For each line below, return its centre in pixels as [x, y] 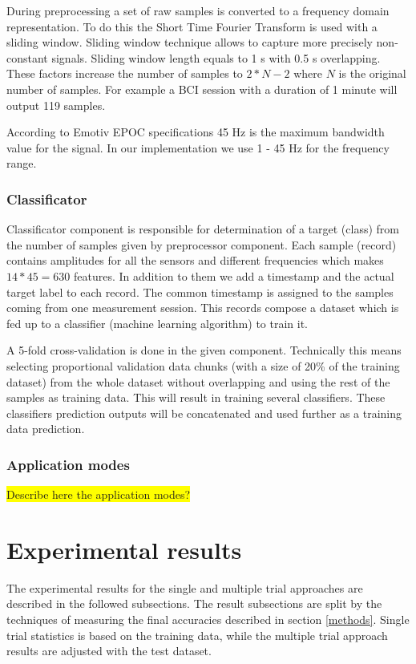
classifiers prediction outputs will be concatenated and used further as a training [204, 413]
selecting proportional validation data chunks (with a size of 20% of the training [203, 365]
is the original [372, 73]
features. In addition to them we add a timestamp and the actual [234, 275]
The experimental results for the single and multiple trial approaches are [185, 587]
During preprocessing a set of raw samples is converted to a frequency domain [198, 10]
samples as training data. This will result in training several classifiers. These [196, 397]
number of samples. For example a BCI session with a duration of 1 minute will [202, 89]
